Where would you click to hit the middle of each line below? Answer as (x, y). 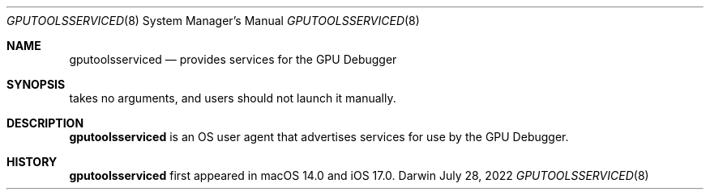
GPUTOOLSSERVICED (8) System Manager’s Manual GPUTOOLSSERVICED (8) (213, 21)
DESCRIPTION (45, 123)
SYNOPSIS (36, 84)
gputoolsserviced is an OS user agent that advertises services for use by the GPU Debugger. (319, 137)
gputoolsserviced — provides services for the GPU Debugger (233, 59)
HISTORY (32, 162)
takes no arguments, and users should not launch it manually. (233, 98)
